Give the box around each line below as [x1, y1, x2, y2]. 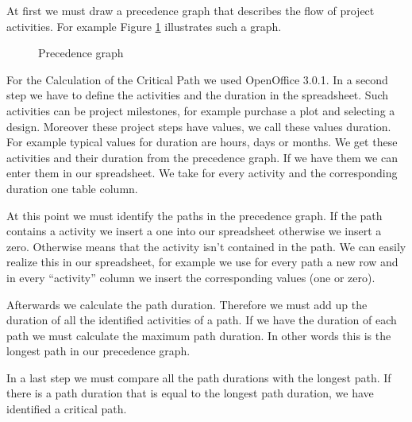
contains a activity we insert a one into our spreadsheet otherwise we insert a [6, 223, 382, 239]
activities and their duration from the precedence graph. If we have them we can [6, 149, 398, 165]
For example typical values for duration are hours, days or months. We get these [6, 134, 398, 150]
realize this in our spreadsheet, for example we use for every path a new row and [6, 254, 399, 270]
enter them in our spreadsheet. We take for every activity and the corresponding [6, 165, 398, 181]
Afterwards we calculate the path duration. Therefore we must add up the [6, 296, 368, 312]
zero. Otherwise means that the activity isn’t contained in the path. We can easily [6, 238, 406, 254]
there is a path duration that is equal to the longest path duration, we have [6, 385, 374, 401]
